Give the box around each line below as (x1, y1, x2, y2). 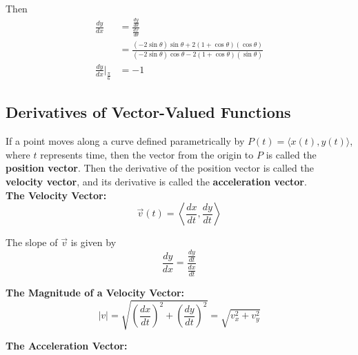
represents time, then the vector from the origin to (40, 147, 254, 161)
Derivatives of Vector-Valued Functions (6, 101, 291, 123)
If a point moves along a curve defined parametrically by (6, 134, 245, 148)
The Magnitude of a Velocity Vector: (6, 285, 185, 300)
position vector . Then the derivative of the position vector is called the (6, 161, 314, 175)
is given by (70, 235, 117, 250)
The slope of (6, 235, 58, 250)
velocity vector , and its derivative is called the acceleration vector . (6, 174, 307, 189)
